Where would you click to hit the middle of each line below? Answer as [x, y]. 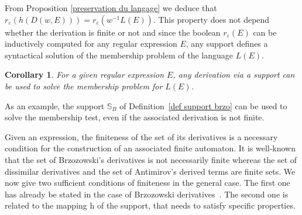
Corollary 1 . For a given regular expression [85, 74]
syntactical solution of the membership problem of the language [119, 55]
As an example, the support [55, 105]
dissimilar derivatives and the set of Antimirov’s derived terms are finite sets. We [150, 171]
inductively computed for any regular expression [91, 44]
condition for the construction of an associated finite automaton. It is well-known [150, 148]
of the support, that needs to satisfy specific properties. [196, 205]
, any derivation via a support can [234, 74]
